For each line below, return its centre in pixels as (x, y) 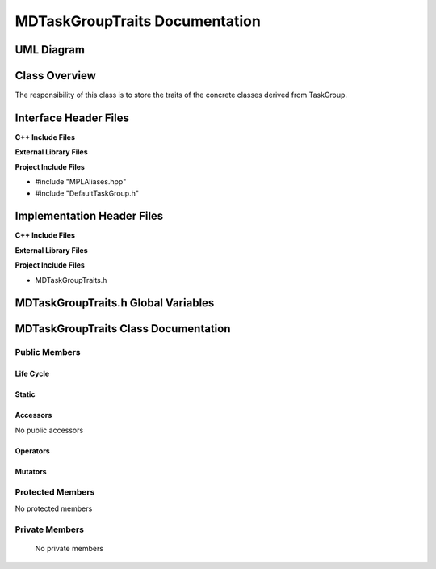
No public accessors (49, 430)
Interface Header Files (72, 118)
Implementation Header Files (89, 216)
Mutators (31, 471)
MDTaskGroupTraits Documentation (138, 21)
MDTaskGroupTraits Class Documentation (123, 329)
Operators (32, 451)
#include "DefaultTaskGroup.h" (87, 193)
